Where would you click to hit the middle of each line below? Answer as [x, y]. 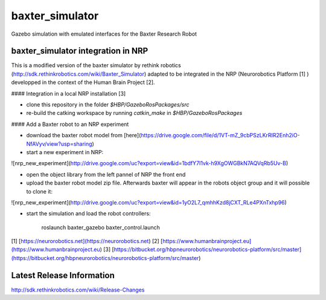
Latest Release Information [63, 275]
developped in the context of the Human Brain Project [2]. [83, 82]
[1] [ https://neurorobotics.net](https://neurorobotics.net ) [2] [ [87, 241]
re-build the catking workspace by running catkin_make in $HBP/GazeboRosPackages [134, 113]
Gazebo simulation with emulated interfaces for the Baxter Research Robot [104, 34]
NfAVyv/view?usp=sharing [59, 144]
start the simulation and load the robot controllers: [88, 214]
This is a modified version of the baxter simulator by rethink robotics [96, 65]
